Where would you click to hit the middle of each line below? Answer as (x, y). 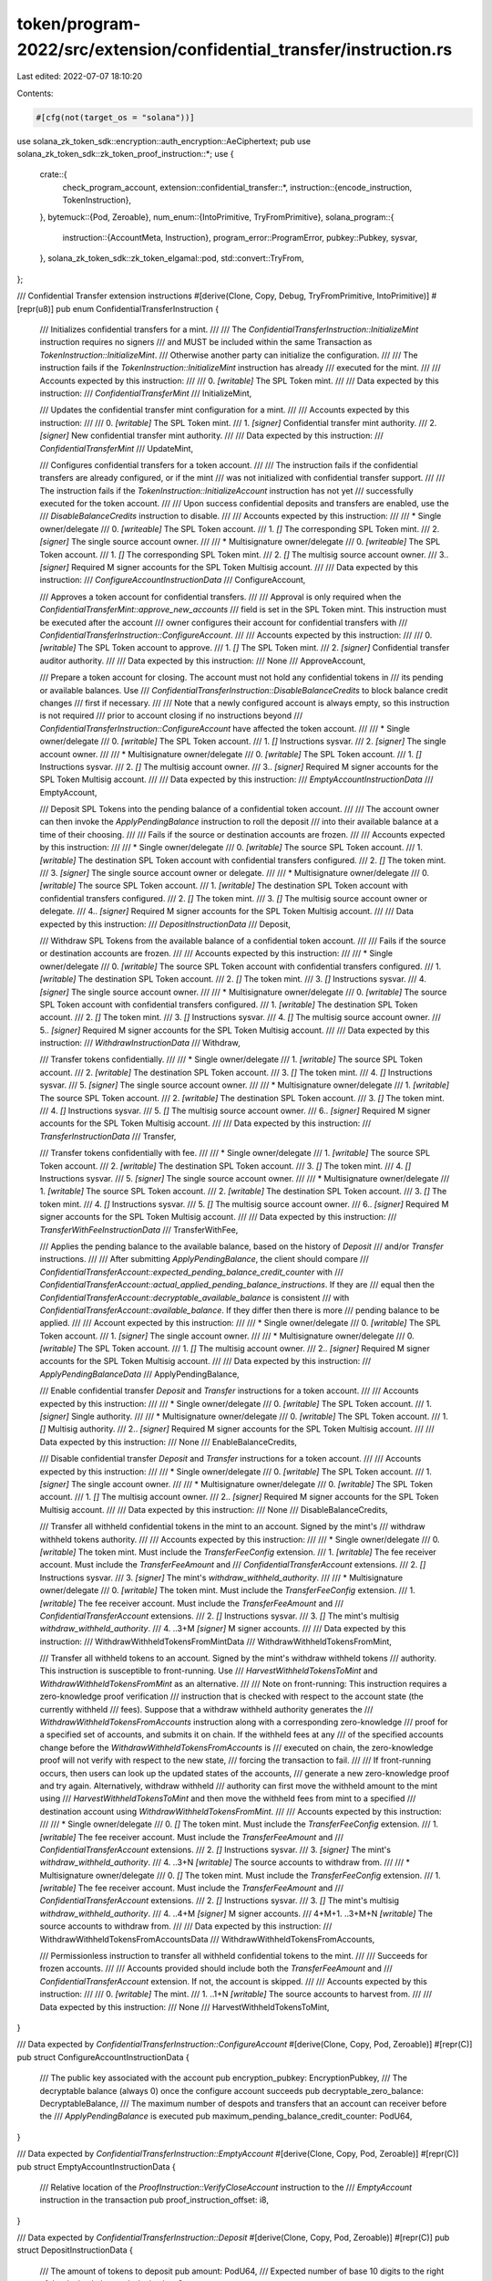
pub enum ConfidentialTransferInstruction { (137, 308)
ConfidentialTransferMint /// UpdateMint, (117, 448)
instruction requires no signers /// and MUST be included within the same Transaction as (206, 342)
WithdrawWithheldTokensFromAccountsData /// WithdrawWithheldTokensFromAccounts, (207, 1939)
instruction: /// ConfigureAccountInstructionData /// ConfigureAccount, (173, 580)
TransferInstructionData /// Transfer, (108, 1136)
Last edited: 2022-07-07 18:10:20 (80, 77)
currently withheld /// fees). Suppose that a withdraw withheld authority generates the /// (206, 1709)
